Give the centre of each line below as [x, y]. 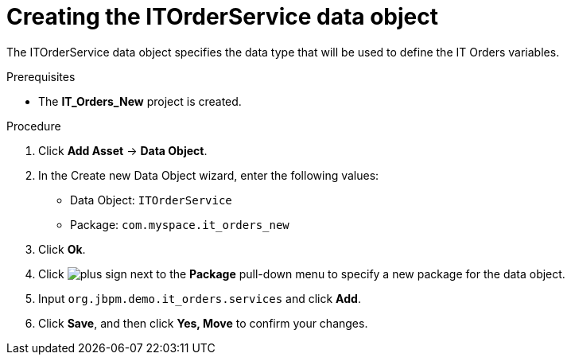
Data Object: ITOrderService [151, 200]
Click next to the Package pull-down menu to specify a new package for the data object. [302, 274]
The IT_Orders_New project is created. [140, 101]
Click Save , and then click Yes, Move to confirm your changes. [203, 323]
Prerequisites [41, 76]
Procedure [34, 126]
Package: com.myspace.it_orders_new [180, 224]
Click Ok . [62, 249]
